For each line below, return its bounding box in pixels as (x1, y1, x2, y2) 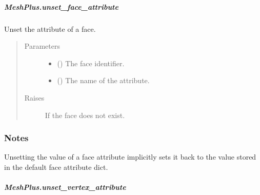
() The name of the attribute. (57, 75, 150, 86)
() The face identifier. (57, 57, 125, 68)
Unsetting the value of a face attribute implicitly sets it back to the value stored (4, 151, 256, 162)
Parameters (24, 41, 60, 51)
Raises (24, 92, 45, 103)
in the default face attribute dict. (4, 161, 108, 172)
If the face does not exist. (45, 109, 125, 120)
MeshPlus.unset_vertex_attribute (4, 182, 126, 192)
